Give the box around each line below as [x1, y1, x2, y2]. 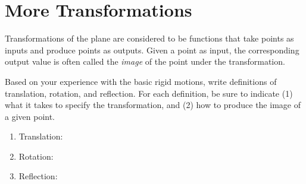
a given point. [5, 110, 55, 122]
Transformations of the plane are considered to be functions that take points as [5, 32, 294, 45]
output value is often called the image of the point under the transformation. [5, 55, 285, 68]
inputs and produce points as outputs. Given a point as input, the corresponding [5, 43, 299, 56]
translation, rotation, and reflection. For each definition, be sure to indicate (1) [5, 87, 293, 99]
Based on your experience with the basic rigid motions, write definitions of [5, 75, 277, 87]
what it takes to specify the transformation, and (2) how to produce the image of [5, 99, 301, 111]
